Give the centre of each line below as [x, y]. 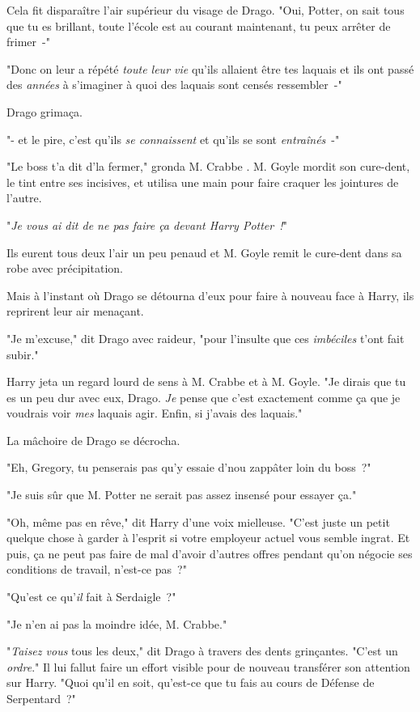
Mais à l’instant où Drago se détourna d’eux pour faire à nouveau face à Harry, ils [210, 295]
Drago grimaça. [45, 111]
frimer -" [28, 42]
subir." [23, 354]
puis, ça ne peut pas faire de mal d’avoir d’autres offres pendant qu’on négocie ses [210, 553]
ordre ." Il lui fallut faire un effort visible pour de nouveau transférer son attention [208, 666]
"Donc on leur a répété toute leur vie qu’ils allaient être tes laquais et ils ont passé [210, 68]
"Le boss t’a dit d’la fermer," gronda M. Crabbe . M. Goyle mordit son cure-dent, [208, 166]
